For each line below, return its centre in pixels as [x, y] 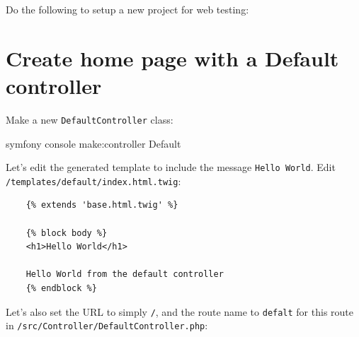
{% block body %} [67, 233]
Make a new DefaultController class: [90, 119]
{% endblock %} [61, 289]
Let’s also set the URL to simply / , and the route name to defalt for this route [180, 311]
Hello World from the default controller [125, 274]
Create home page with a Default [172, 58]
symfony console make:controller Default [93, 143]
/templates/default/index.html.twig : [93, 181]
